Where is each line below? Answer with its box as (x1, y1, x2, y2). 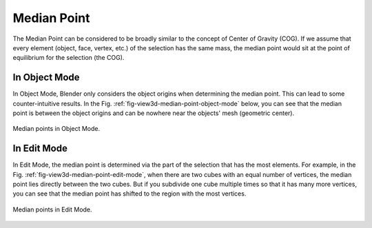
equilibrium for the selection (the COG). (12, 54, 125, 62)
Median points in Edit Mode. (12, 205, 92, 214)
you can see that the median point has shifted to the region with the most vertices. (12, 189, 247, 198)
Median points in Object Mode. (12, 125, 100, 133)
